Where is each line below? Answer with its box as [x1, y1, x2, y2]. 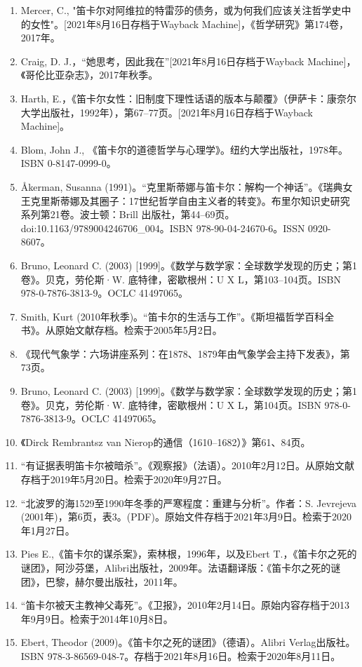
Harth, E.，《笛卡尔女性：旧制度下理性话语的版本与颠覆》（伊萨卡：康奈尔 [20, 90, 356, 105]
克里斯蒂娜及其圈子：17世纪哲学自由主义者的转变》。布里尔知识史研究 [30, 193, 350, 208]
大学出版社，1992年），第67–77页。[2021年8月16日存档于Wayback [20, 105, 313, 119]
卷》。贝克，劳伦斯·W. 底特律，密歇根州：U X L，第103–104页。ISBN [20, 271, 341, 286]
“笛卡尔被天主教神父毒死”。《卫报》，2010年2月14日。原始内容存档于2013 [20, 598, 350, 612]
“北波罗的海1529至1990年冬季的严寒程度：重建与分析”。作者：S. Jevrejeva [20, 495, 356, 510]
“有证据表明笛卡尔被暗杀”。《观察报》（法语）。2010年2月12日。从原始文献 [20, 458, 355, 473]
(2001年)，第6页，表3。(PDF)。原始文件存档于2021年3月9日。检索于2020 [20, 509, 351, 524]
